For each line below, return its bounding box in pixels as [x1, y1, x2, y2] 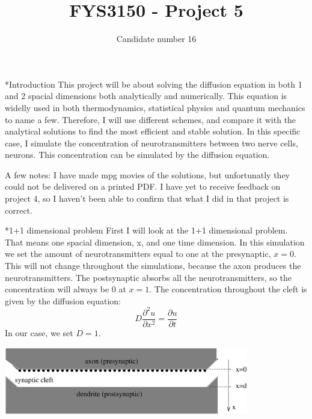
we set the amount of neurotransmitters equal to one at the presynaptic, [5, 247, 271, 260]
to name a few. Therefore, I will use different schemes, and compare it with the [5, 113, 296, 125]
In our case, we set [5, 326, 73, 339]
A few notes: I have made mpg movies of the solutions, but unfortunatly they [5, 168, 290, 181]
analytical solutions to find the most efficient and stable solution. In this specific [5, 125, 301, 137]
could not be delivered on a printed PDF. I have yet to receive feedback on [5, 180, 281, 193]
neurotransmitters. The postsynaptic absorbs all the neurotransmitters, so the [5, 271, 292, 283]
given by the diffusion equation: [5, 294, 121, 307]
